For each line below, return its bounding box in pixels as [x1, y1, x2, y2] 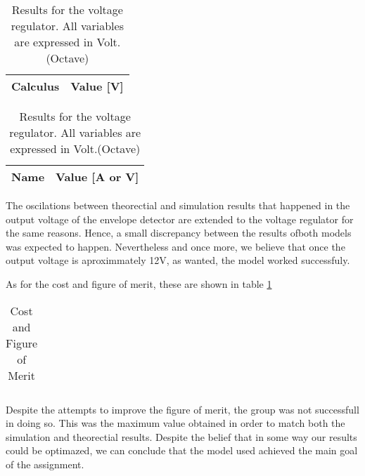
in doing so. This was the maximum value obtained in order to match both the [6, 416, 345, 430]
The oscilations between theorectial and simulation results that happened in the [6, 198, 350, 212]
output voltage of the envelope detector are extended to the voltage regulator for [6, 211, 354, 226]
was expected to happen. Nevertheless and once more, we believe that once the [6, 239, 345, 253]
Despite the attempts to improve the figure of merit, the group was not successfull [6, 402, 359, 416]
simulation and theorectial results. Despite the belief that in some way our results [6, 429, 357, 444]
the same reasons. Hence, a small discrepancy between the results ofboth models [6, 225, 352, 240]
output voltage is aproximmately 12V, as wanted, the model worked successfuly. [6, 253, 350, 267]
